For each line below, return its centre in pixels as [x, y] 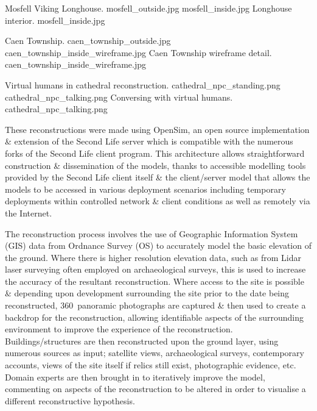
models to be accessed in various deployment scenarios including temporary [145, 189]
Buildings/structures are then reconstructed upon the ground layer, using [142, 341]
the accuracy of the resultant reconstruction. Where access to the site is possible [155, 281]
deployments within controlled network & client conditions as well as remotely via [158, 201]
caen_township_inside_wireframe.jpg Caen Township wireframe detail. [138, 52]
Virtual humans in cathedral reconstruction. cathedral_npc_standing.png [143, 84]
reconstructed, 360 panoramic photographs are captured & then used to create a [155, 305]
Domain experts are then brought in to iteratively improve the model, [135, 377]
